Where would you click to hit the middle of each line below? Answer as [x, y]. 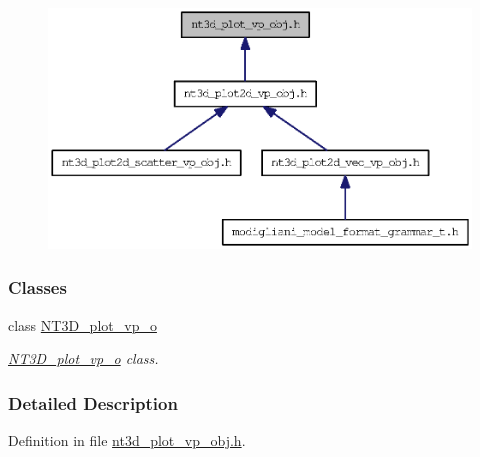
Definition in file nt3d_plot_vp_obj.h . [127, 440]
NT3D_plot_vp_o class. [83, 358]
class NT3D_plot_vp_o [82, 324]
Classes [37, 287]
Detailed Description [93, 402]
